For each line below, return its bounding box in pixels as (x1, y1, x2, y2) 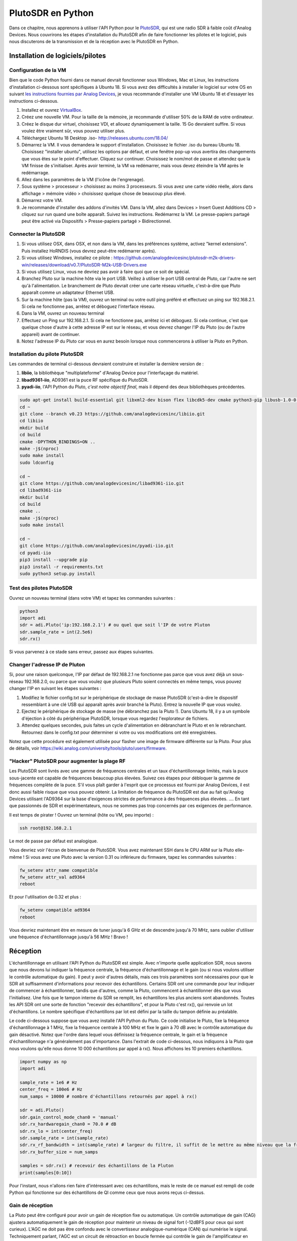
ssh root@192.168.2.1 (19, 825, 72, 831)
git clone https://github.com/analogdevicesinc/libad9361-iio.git (19, 481, 184, 486)
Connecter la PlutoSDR (9, 231, 65, 238)
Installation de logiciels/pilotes (9, 52, 106, 60)
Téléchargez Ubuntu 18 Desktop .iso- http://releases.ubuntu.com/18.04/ (21, 135, 168, 141)
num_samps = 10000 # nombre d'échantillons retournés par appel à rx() (19, 1094, 198, 1099)
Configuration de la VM (9, 67, 66, 74)
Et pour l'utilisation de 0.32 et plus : (9, 894, 82, 900)
